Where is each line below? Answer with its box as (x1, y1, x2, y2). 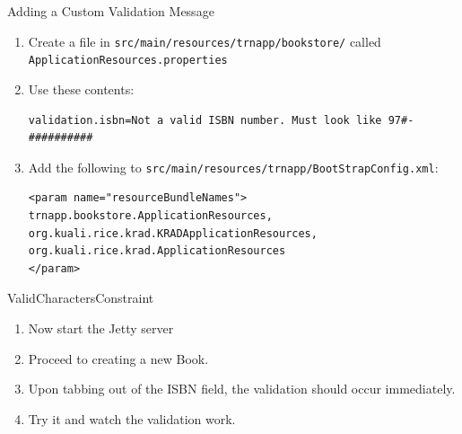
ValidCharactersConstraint (7, 288, 154, 307)
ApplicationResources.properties (28, 54, 228, 67)
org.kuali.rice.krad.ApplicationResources (28, 244, 286, 258)
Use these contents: (28, 79, 135, 98)
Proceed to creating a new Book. (28, 349, 209, 368)
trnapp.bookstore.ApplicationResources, (28, 208, 273, 222)
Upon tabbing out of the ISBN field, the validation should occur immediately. (28, 379, 456, 398)
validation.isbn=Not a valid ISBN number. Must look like (28, 113, 382, 127)
